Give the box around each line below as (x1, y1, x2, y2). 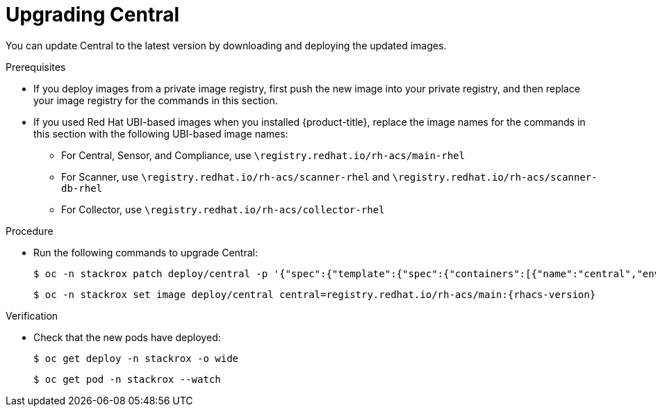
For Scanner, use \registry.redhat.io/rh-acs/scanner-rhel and (61, 170, 390, 183)
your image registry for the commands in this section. (33, 94, 278, 106)
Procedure (6, 224, 54, 237)
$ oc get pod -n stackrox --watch (33, 373, 221, 385)
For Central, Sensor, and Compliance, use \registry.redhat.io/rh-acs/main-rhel (61, 149, 465, 161)
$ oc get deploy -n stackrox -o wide (33, 352, 239, 364)
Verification (6, 309, 58, 322)
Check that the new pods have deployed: (33, 331, 221, 343)
